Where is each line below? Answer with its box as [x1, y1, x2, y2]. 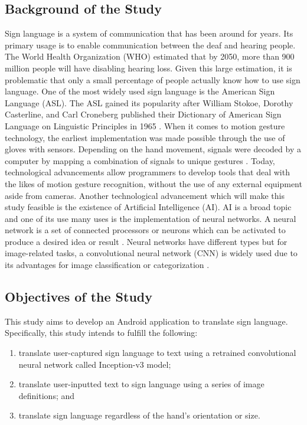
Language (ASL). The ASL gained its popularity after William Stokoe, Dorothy [5, 96, 293, 109]
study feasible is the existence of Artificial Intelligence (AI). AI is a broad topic [5, 201, 292, 213]
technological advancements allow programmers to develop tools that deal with [5, 166, 290, 178]
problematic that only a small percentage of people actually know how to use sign [5, 73, 301, 86]
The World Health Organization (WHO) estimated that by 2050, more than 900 [5, 50, 295, 63]
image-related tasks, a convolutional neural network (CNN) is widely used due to [5, 247, 298, 259]
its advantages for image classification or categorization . [5, 259, 210, 271]
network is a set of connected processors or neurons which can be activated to [5, 224, 286, 236]
